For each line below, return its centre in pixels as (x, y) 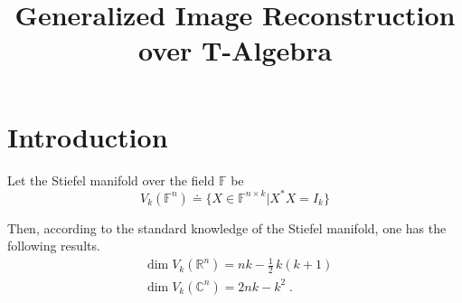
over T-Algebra (235, 50)
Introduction (88, 136)
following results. (54, 246)
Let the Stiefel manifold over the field (111, 180)
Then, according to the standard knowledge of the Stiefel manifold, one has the (227, 227)
